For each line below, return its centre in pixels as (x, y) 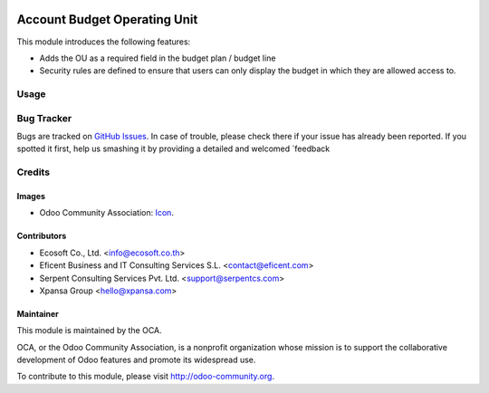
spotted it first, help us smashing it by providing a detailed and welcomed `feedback (173, 149)
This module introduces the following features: (104, 42)
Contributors (42, 236)
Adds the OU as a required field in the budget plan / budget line (158, 58)
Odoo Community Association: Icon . (106, 213)
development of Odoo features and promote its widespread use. (136, 360)
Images (31, 196)
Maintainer (38, 313)
